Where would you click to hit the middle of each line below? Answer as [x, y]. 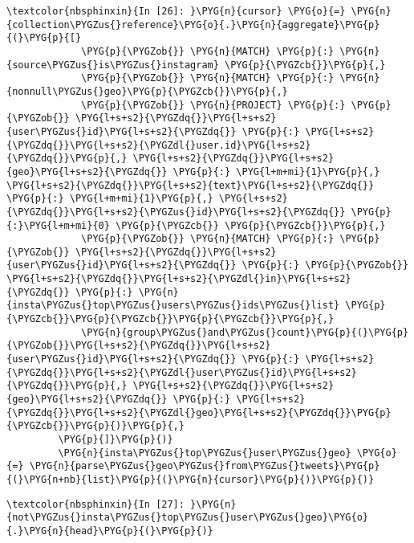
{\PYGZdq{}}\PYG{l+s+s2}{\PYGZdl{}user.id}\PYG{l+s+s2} [159, 145]
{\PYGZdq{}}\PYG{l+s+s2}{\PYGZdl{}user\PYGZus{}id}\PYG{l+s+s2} [182, 372]
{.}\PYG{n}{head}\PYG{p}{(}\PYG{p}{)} [110, 531]
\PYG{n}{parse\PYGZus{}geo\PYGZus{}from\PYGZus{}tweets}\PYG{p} [205, 466]
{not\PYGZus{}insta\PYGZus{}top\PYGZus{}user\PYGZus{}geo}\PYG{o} [188, 518]
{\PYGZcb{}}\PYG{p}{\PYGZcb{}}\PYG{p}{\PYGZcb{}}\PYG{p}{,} [170, 319]
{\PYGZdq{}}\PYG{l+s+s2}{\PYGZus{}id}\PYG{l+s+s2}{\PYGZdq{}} [176, 212]
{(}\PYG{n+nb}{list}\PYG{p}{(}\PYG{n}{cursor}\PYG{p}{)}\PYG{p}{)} [191, 479]
